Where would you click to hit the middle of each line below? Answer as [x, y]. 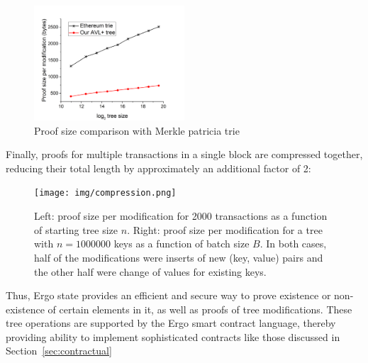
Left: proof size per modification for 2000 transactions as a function [181, 216]
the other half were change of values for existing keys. [150, 271]
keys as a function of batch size [182, 244]
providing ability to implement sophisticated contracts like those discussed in [173, 336]
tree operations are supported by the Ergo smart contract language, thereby [171, 323]
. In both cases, [293, 244]
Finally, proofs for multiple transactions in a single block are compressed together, [184, 154]
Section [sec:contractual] [59, 351]
